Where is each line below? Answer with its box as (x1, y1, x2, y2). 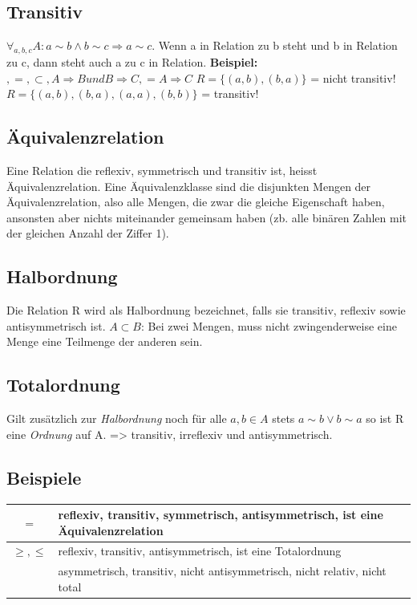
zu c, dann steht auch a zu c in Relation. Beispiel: (6, 54, 258, 70)
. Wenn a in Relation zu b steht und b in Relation (152, 37, 398, 54)
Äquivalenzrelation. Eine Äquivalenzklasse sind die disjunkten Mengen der (6, 177, 371, 194)
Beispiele (6, 465, 82, 489)
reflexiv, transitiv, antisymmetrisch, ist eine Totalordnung (58, 542, 342, 559)
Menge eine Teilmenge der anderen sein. (6, 333, 203, 350)
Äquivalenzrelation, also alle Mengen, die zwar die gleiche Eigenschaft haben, (6, 193, 385, 210)
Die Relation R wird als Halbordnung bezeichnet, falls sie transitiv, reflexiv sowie (6, 302, 406, 319)
